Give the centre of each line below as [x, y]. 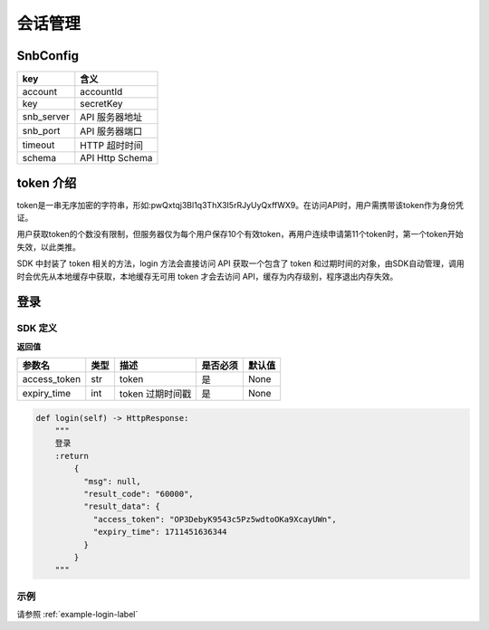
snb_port [41, 131]
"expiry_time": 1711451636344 [160, 532]
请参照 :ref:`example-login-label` [77, 615]
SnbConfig [48, 56]
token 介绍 [47, 183]
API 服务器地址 [111, 118]
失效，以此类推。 [48, 247]
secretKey [101, 104]
